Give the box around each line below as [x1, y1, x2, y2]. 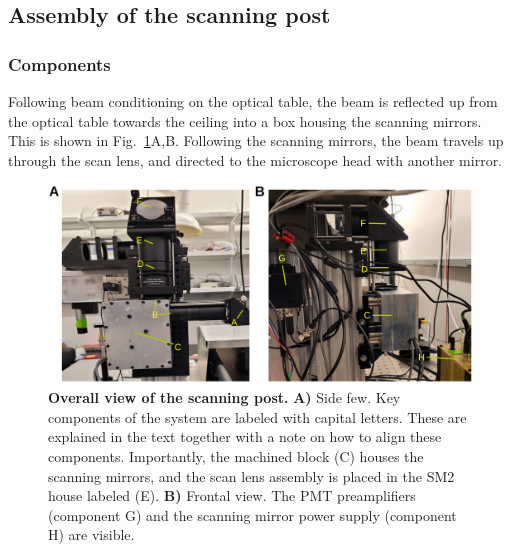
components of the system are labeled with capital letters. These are [48, 406, 467, 427]
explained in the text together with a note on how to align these [48, 426, 442, 447]
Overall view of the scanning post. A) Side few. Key [48, 387, 401, 408]
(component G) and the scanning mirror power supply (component [48, 504, 457, 525]
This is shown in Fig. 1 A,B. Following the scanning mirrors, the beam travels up [8, 130, 504, 151]
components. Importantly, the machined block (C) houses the [48, 445, 424, 466]
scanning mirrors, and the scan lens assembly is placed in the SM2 [48, 465, 455, 486]
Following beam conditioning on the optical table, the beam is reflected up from [8, 91, 498, 111]
